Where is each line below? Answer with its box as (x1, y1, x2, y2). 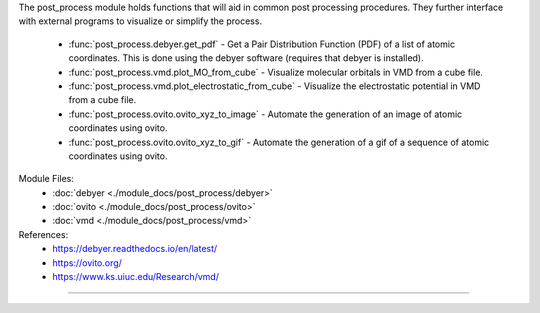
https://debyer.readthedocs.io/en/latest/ (52, 243, 218, 255)
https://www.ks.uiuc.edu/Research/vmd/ (52, 271, 220, 283)
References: (18, 228, 69, 240)
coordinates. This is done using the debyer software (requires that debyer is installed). (68, 52, 424, 64)
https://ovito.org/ (52, 256, 122, 269)
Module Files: (18, 173, 75, 185)
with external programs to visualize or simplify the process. (18, 15, 263, 27)
